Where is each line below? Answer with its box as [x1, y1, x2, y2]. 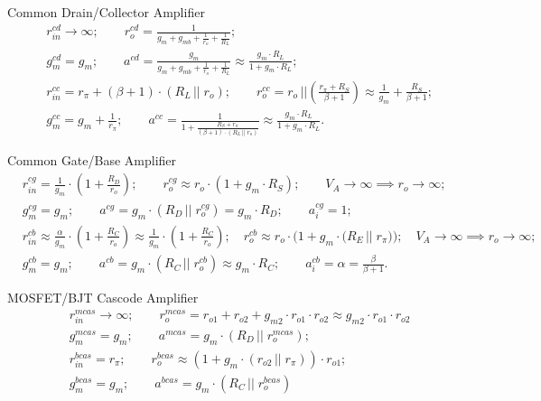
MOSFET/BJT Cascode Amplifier [7, 288, 199, 307]
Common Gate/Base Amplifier [7, 151, 177, 170]
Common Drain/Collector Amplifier [7, 3, 205, 21]
